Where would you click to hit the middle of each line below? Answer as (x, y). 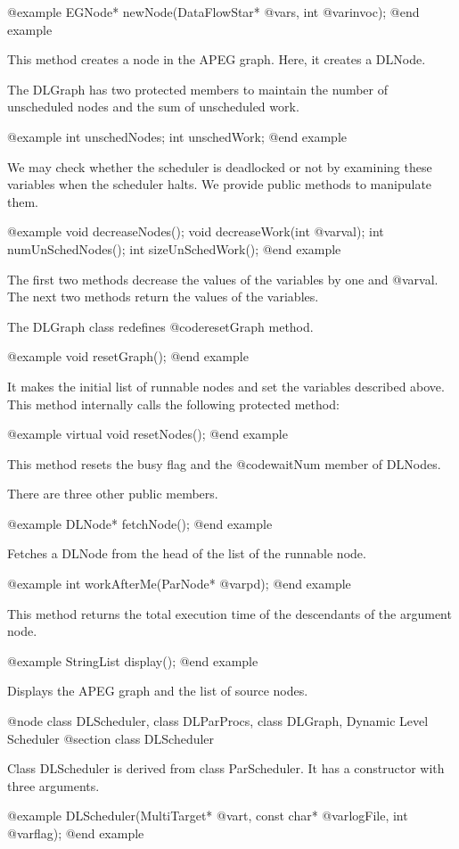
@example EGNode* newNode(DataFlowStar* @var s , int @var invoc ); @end (213, 12)
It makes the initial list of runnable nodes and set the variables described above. (226, 386)
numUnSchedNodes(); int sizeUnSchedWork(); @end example (174, 248)
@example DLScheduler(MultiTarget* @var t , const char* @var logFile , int (208, 816)
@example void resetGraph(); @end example (128, 356)
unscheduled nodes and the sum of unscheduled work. (153, 107)
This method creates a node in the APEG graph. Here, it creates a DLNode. (217, 59)
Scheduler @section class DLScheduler (111, 738)
